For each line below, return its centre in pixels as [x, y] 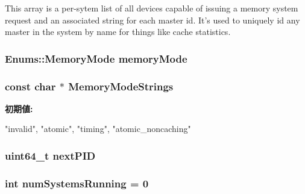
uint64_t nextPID [50, 155]
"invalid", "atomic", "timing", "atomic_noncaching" [98, 129]
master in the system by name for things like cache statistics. [118, 32]
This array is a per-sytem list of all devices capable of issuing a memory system [152, 8]
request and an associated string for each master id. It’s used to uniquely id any [152, 20]
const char [30, 86]
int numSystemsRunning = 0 [77, 183]
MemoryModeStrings [121, 86]
